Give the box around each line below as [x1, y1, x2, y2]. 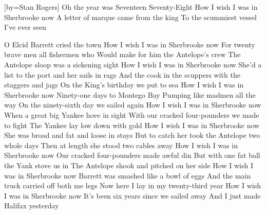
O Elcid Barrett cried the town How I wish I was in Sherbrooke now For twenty [4, 39, 255, 49]
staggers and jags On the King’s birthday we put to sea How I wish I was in [4, 79, 244, 90]
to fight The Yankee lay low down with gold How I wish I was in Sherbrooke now [4, 119, 260, 130]
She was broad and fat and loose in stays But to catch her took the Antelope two [4, 130, 260, 140]
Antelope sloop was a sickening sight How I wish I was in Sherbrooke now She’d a [4, 59, 262, 69]
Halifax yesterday [4, 200, 59, 211]
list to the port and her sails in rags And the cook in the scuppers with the [4, 69, 240, 80]
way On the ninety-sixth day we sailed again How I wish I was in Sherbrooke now [4, 99, 261, 110]
